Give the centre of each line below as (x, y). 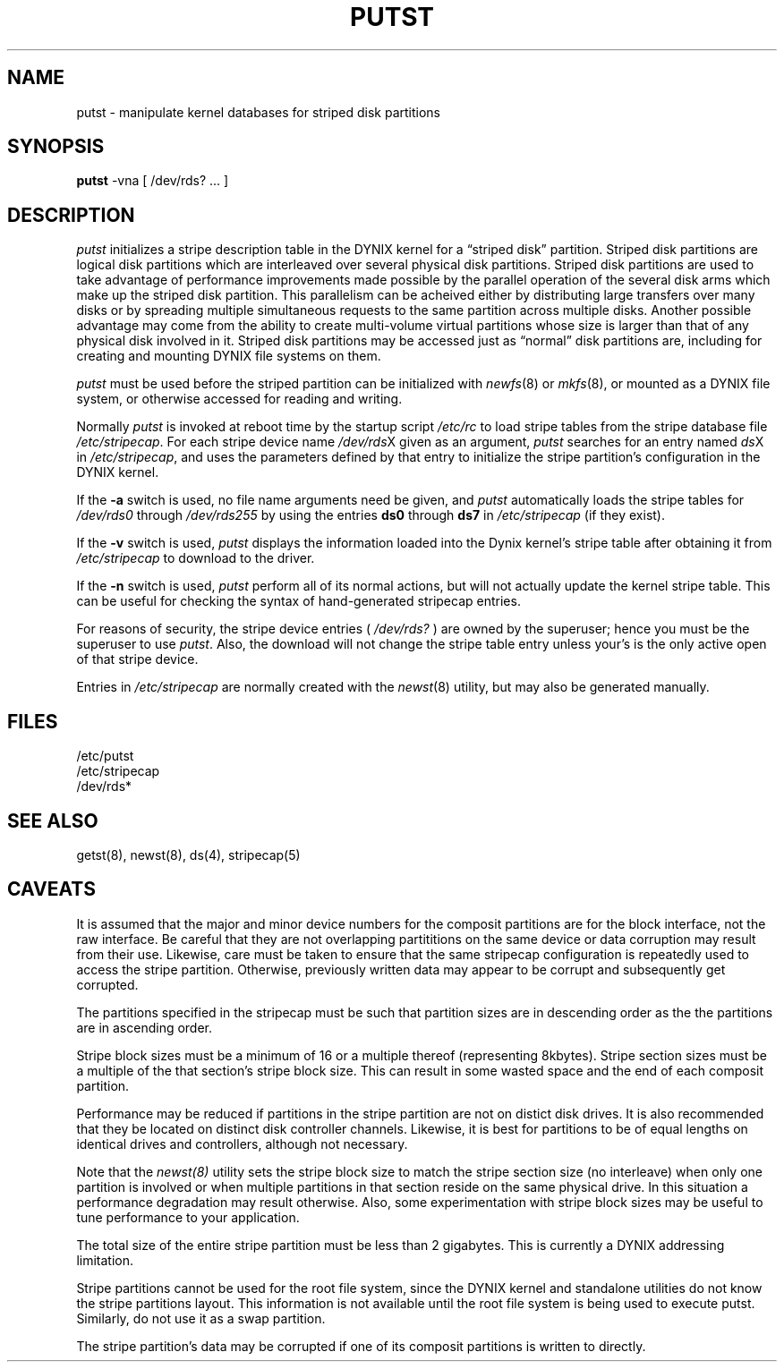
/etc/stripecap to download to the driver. (196, 558)
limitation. (105, 1260)
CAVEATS (51, 889)
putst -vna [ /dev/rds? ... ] (153, 181)
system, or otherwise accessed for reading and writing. (239, 399)
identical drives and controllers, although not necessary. (242, 1144)
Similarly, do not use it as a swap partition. (201, 1318)
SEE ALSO (53, 821)
